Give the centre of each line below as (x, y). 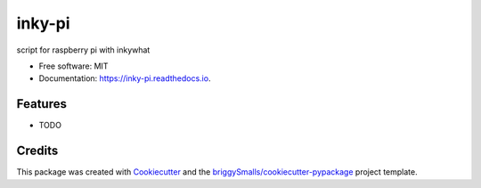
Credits (37, 151)
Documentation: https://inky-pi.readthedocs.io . (125, 78)
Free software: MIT (73, 66)
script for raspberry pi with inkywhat (83, 50)
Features (41, 104)
